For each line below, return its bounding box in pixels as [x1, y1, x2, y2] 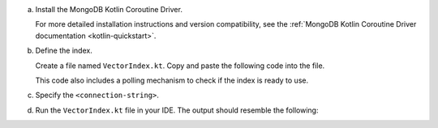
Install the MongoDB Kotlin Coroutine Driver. [35, 5, 182, 14]
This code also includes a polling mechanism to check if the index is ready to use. [35, 75, 308, 85]
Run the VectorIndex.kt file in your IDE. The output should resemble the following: [35, 105, 319, 115]
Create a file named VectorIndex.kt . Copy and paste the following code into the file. [35, 61, 325, 70]
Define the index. [35, 45, 92, 56]
